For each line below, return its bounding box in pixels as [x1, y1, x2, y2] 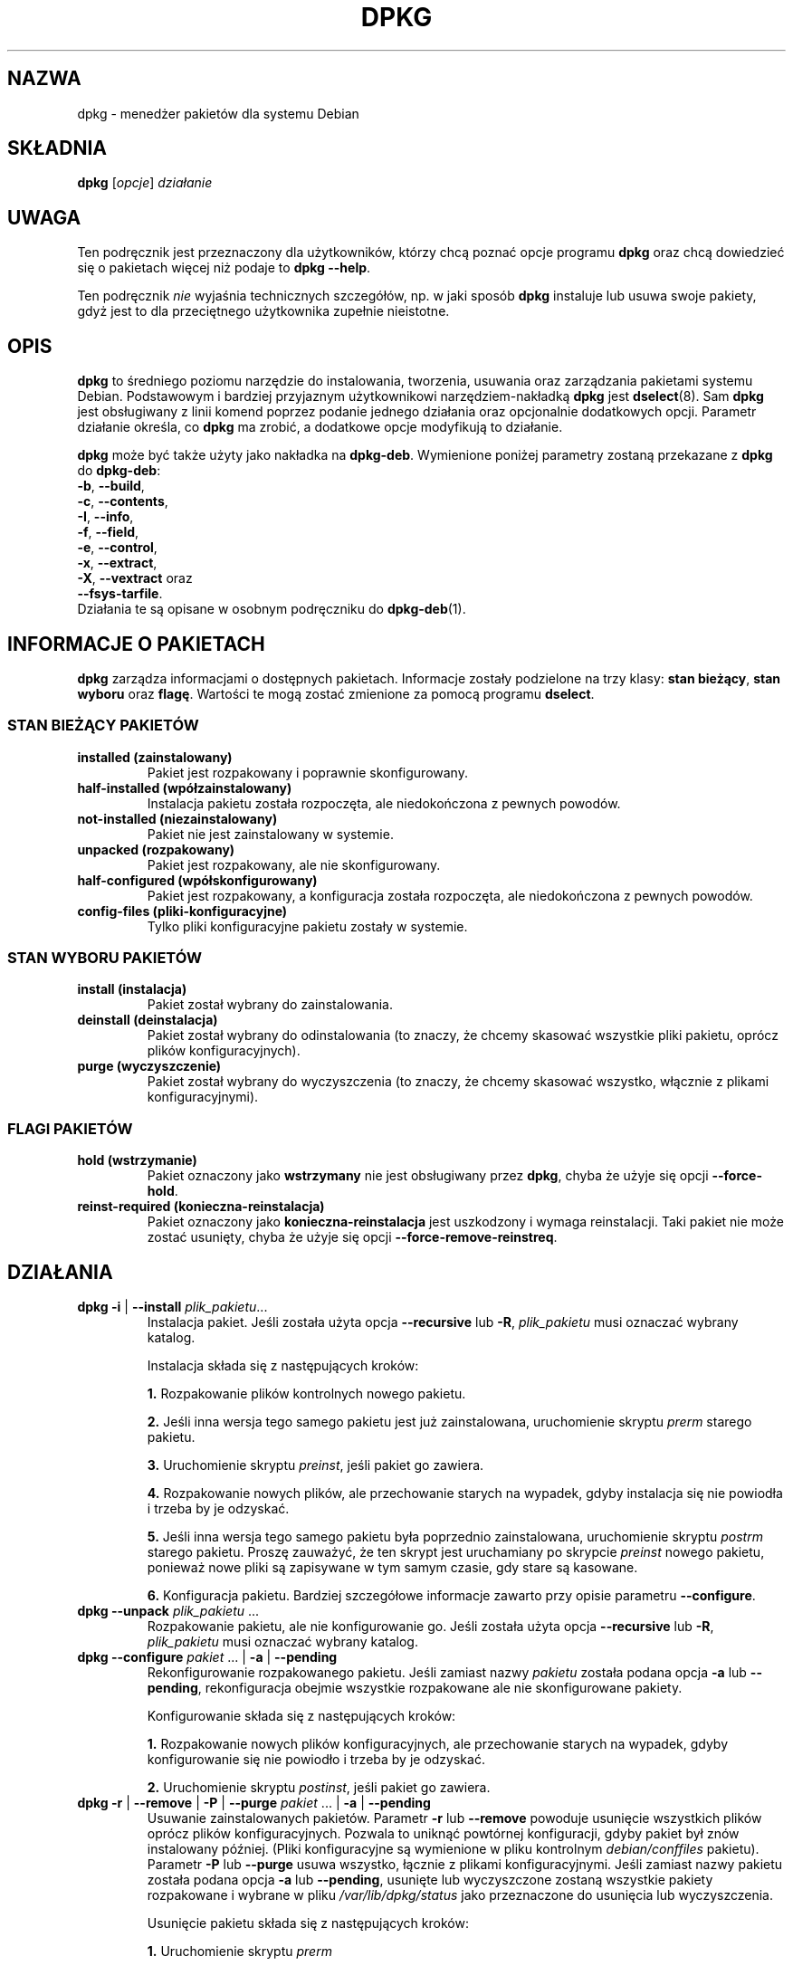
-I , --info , [77, 509, 134, 525]
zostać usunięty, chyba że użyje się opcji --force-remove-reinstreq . [147, 1229, 558, 1245]
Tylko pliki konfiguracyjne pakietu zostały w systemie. [147, 918, 468, 934]
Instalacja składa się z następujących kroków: [147, 1358, 419, 1374]
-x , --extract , [77, 555, 158, 571]
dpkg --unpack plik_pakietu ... [77, 1603, 260, 1619]
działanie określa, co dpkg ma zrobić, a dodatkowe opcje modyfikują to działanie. [77, 419, 563, 435]
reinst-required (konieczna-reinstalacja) [77, 1198, 325, 1215]
